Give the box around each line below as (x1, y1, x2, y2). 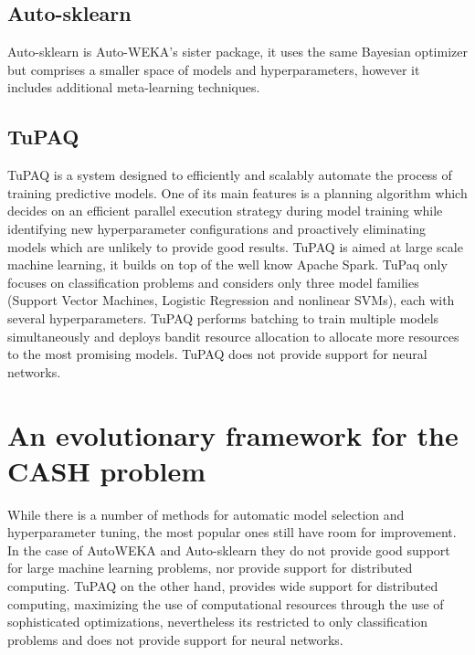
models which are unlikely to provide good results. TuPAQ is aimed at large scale (7, 237, 463, 256)
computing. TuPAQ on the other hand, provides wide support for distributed (7, 576, 438, 595)
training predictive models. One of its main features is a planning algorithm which (7, 183, 468, 202)
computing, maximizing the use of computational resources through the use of (7, 594, 444, 613)
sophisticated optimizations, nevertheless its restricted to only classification (7, 612, 428, 631)
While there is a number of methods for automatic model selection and (7, 504, 405, 523)
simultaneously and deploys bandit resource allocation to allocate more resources (7, 326, 459, 345)
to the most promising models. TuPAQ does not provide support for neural (7, 344, 427, 364)
